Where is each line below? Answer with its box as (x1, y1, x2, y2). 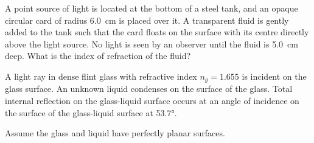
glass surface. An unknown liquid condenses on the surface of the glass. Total (5, 82, 293, 95)
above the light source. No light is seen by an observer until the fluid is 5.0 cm (5, 37, 298, 50)
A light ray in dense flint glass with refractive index (5, 69, 197, 82)
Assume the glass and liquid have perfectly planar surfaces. (5, 127, 225, 139)
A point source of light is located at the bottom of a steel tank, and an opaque (5, 2, 298, 14)
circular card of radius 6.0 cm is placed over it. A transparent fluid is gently (5, 13, 289, 26)
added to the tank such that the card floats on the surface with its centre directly (5, 26, 309, 38)
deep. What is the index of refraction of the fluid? (5, 49, 191, 62)
